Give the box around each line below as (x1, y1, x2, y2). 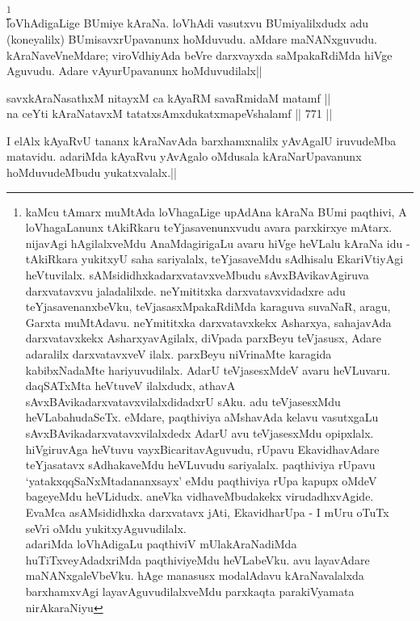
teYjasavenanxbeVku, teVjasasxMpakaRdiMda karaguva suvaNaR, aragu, (25, 298, 391, 315)
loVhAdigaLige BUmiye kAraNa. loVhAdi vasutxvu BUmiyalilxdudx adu (6, 15, 368, 31)
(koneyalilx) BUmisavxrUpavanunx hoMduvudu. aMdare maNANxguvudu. (6, 30, 377, 47)
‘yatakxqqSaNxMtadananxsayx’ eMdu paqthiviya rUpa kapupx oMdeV (25, 472, 377, 489)
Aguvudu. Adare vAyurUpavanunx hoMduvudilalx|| (6, 62, 262, 79)
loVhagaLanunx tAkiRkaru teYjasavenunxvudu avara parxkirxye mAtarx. (25, 219, 393, 236)
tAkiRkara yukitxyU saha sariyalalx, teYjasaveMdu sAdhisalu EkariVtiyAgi (25, 250, 404, 267)
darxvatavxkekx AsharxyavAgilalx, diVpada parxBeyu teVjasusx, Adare (25, 329, 381, 346)
